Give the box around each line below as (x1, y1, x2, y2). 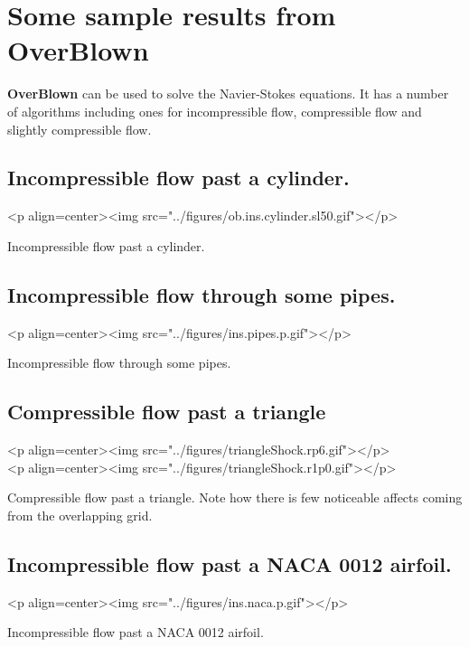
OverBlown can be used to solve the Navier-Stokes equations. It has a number (7, 84, 449, 103)
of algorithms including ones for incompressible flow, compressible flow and (7, 101, 422, 120)
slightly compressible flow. (7, 119, 152, 138)
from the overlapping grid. (7, 505, 153, 524)
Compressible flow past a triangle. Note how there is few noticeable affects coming (7, 488, 463, 507)
